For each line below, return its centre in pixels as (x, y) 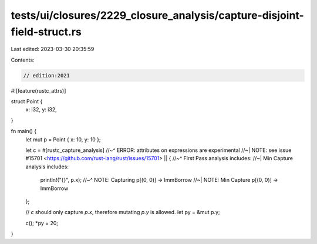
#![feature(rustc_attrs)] (38, 90)
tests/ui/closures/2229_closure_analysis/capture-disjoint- (158, 15)
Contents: (23, 60)
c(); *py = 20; (42, 223)
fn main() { (24, 131)
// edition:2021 (47, 75)
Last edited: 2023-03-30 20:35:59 (53, 49)
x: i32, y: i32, (41, 110)
